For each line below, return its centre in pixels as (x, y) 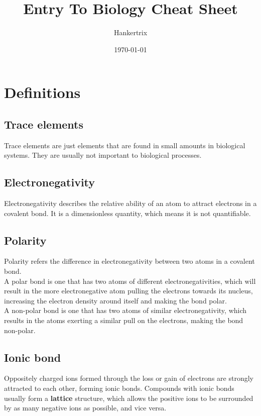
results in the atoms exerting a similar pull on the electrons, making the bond (124, 320)
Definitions (42, 92)
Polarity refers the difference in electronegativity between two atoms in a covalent (129, 261)
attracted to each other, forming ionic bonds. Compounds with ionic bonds (119, 388)
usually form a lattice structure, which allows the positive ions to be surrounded (129, 398)
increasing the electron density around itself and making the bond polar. (115, 300)
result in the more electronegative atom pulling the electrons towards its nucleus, (128, 291)
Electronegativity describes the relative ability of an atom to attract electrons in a (130, 203)
